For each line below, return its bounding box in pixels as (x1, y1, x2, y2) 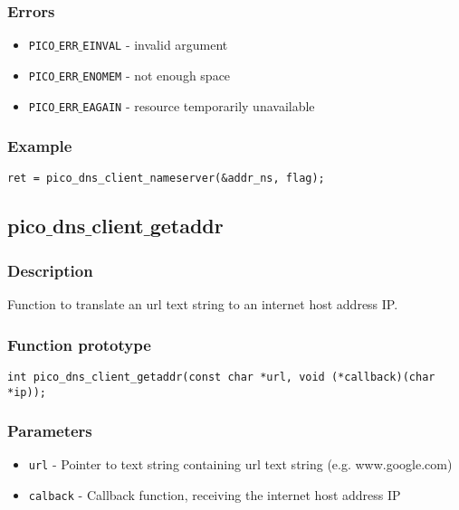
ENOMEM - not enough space (82, 65, 231, 84)
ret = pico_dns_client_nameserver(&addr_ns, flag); (7, 172, 325, 185)
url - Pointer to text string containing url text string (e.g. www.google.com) (28, 455, 453, 474)
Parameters (7, 420, 92, 442)
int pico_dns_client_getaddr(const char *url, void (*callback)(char (7, 370, 435, 383)
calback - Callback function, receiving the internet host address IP (28, 486, 401, 505)
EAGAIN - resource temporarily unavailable (82, 96, 315, 115)
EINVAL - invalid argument (82, 35, 228, 54)
